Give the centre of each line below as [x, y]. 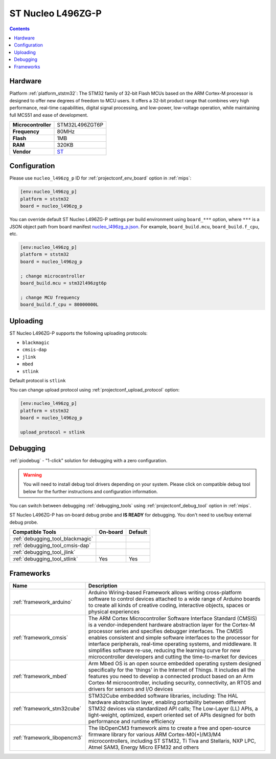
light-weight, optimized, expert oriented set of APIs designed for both [172, 715]
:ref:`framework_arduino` [42, 602]
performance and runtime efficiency [132, 721]
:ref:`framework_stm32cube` [47, 708]
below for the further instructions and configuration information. [90, 491]
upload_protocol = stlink [53, 432]
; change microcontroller [53, 276]
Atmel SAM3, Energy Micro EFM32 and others [144, 747]
